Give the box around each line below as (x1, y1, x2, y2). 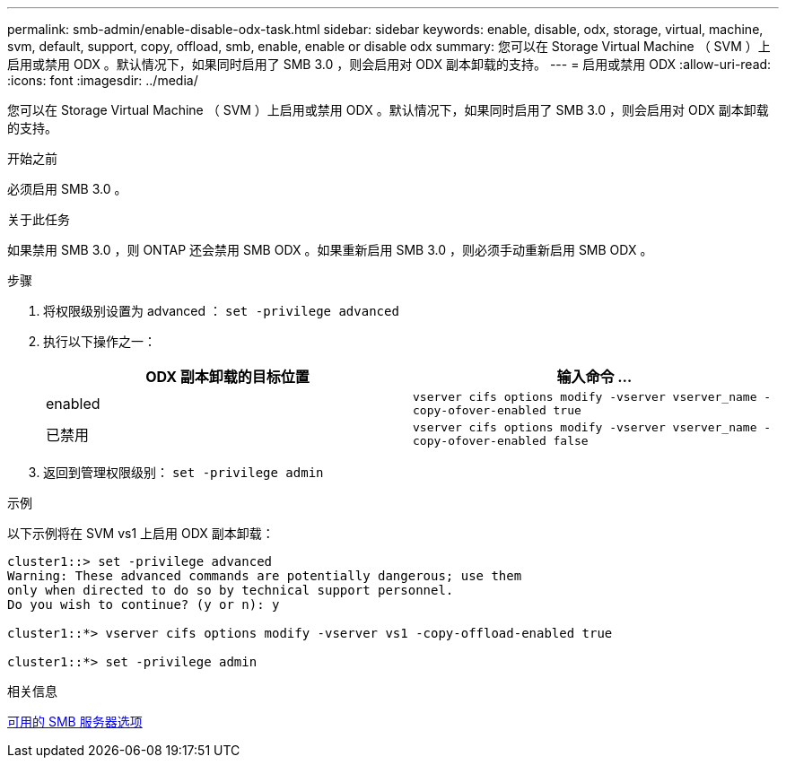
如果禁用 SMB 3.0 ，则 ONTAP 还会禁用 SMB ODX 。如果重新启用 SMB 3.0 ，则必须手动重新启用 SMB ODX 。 (7, 242, 653, 257)
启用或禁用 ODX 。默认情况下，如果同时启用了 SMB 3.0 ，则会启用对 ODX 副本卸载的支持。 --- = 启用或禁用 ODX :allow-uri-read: (7, 57, 772, 72)
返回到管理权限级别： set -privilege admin (43, 465, 324, 480)
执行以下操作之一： (43, 334, 156, 349)
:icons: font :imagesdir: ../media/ (7, 73, 198, 88)
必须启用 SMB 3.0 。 (7, 181, 127, 196)
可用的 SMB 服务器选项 (7, 714, 143, 729)
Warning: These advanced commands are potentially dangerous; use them (7, 569, 522, 583)
